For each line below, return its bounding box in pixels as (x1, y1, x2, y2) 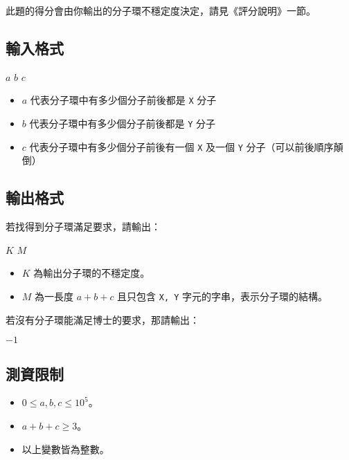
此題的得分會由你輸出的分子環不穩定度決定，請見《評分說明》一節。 (6, 3, 316, 17)
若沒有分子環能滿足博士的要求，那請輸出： (6, 312, 199, 326)
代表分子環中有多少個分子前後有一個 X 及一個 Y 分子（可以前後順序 (29, 139, 334, 154)
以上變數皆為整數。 (21, 441, 109, 456)
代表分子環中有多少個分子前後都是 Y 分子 (29, 116, 215, 131)
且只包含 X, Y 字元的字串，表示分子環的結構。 (117, 288, 328, 303)
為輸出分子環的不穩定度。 (33, 266, 150, 280)
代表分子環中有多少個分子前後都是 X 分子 (30, 93, 217, 107)
